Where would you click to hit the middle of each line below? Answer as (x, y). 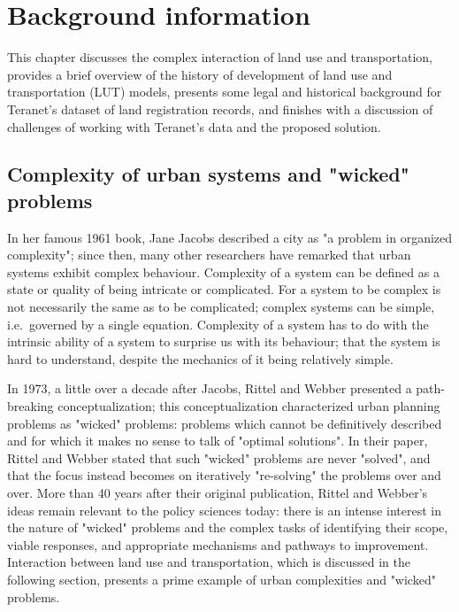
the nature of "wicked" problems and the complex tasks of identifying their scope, (228, 527)
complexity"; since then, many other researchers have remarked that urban (209, 255)
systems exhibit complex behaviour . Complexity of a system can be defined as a (223, 271)
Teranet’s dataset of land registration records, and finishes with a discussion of (220, 108)
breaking (31, 406)
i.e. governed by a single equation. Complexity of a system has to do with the (218, 324)
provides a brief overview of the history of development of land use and (200, 74)
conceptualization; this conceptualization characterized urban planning (249, 406)
